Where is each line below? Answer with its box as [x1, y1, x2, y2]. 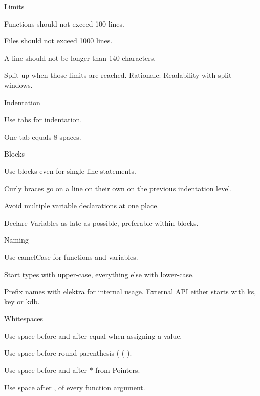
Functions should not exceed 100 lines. [4, 18, 124, 29]
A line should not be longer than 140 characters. [4, 52, 156, 63]
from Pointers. [95, 365, 140, 376]
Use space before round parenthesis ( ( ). [4, 347, 132, 358]
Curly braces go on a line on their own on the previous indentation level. [4, 183, 232, 193]
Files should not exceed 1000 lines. [4, 35, 113, 46]
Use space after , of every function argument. [4, 382, 145, 392]
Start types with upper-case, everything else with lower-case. [4, 269, 194, 279]
